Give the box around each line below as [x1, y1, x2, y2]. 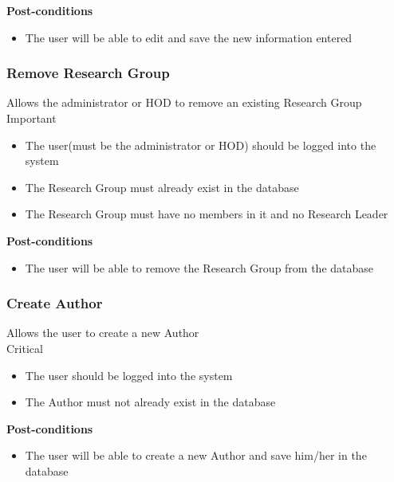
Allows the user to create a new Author [6, 324, 199, 341]
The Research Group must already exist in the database [25, 178, 299, 195]
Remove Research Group [6, 63, 170, 83]
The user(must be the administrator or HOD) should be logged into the [25, 136, 376, 153]
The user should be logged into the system [25, 366, 233, 383]
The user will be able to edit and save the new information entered [25, 29, 353, 45]
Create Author [6, 293, 103, 313]
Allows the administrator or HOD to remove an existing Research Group [6, 94, 362, 111]
